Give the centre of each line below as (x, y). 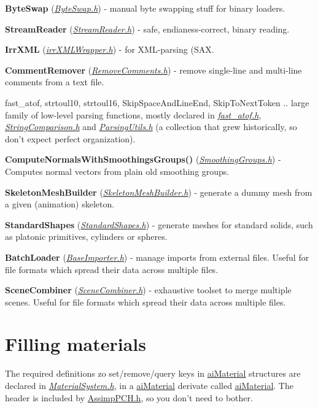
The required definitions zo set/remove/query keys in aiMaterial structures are (153, 373)
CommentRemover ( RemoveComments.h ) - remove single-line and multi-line (153, 70)
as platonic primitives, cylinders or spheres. (86, 237)
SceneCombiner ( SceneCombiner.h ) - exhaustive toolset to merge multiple (148, 290)
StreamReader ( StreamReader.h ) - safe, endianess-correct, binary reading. (147, 29)
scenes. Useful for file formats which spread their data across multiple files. (145, 302)
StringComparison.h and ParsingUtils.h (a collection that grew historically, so (151, 127)
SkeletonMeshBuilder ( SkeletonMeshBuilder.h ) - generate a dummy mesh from (159, 192)
